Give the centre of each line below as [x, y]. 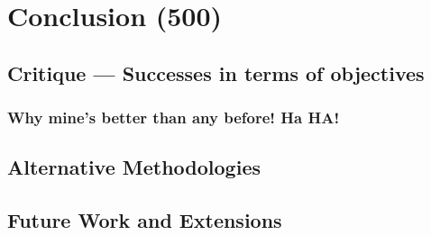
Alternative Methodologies [134, 167]
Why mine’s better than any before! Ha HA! [174, 117]
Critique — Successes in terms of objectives [216, 72]
